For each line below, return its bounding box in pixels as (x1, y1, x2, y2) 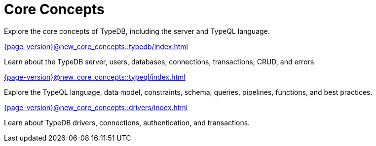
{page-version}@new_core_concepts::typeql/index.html (4, 72, 186, 81)
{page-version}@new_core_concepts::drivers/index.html (4, 103, 188, 112)
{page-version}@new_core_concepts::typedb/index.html (4, 42, 188, 51)
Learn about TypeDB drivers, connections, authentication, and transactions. (4, 118, 250, 127)
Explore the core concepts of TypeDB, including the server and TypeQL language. (4, 27, 270, 35)
